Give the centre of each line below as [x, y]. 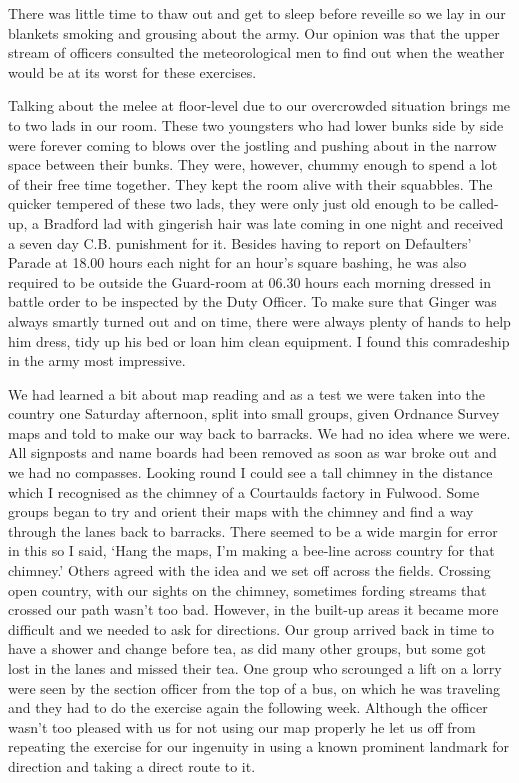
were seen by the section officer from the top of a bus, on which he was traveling [254, 687]
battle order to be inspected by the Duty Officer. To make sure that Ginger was [252, 301]
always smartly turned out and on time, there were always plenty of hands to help [259, 320]
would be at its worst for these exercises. [132, 71]
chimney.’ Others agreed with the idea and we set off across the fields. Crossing [249, 570]
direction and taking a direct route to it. [132, 765]
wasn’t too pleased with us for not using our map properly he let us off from [242, 726]
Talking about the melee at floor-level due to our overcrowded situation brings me [259, 105]
